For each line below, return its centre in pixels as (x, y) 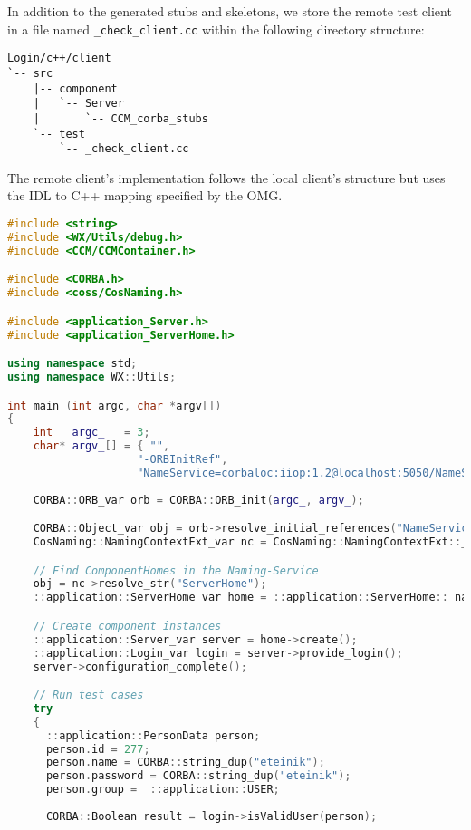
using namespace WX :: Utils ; (92, 377)
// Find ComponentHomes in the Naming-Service (176, 570)
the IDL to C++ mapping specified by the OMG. (145, 195)
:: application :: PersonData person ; (153, 735)
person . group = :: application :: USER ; (163, 790)
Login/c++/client (59, 58)
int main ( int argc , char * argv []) (115, 405)
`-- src (30, 73)
